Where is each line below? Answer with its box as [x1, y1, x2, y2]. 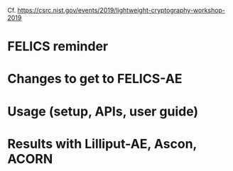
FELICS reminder [7, 38, 109, 55]
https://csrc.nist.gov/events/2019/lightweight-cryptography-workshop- [17, 6, 226, 14]
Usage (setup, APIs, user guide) [7, 103, 199, 119]
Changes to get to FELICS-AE [7, 71, 183, 87]
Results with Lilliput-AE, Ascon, [7, 136, 197, 152]
